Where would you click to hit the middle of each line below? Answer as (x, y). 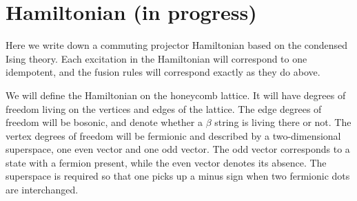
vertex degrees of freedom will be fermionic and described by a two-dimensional (173, 135)
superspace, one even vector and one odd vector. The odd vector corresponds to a (178, 149)
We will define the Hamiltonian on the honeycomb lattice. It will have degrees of (176, 95)
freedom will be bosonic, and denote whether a (104, 122)
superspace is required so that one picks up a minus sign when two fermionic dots (178, 176)
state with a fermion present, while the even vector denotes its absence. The (166, 162)
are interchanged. (42, 190)
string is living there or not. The (283, 122)
